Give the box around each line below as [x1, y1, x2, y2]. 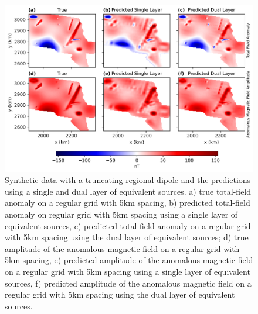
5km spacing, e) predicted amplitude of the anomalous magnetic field [5, 254, 253, 266]
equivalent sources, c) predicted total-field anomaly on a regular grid [5, 219, 251, 232]
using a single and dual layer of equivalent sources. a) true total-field [5, 185, 252, 197]
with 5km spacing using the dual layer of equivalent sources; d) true [5, 231, 249, 243]
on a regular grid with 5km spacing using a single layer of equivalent [5, 265, 250, 278]
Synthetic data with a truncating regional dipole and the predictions [5, 174, 251, 186]
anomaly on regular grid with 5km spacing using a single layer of [5, 208, 238, 220]
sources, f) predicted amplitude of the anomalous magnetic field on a [5, 277, 252, 289]
